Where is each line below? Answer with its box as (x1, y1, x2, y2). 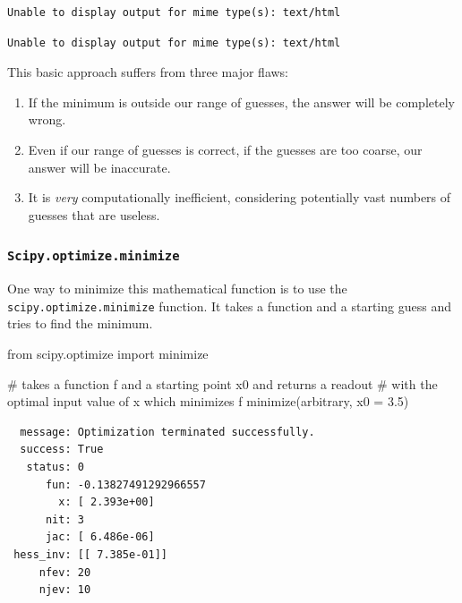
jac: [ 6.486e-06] (45, 531, 155, 544)
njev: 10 (38, 583, 91, 597)
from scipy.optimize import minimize (7, 344, 209, 362)
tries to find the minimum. (7, 314, 153, 333)
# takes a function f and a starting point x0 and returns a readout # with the (7, 374, 438, 393)
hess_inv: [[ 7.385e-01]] (13, 548, 167, 561)
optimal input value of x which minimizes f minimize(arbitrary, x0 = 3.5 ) (7, 392, 409, 411)
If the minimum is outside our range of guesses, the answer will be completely (28, 92, 455, 111)
